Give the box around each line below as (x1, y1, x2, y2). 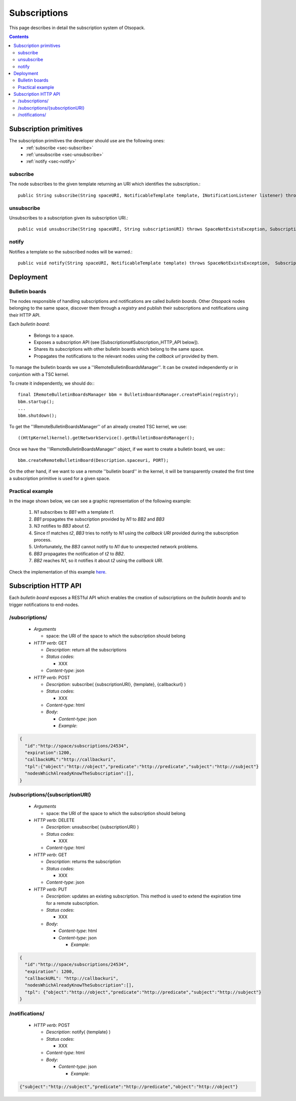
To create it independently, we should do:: (9, 380, 95, 386)
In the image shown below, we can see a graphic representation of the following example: (9, 498, 191, 504)
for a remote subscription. (46, 900, 99, 906)
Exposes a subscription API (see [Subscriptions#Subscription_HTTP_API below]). (34, 339, 199, 345)
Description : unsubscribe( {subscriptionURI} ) (46, 824, 139, 830)
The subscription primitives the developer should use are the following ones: (9, 138, 165, 144)
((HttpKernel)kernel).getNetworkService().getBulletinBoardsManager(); (18, 435, 195, 441)
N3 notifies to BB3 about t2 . (34, 523, 91, 529)
